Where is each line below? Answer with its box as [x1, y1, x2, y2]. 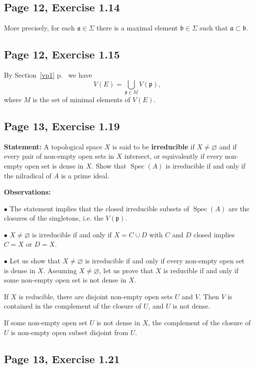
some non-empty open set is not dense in [4, 275, 127, 285]
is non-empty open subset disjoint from [11, 327, 128, 337]
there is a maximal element [96, 23, 178, 33]
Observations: [4, 187, 51, 197]
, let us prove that [99, 265, 153, 275]
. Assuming [43, 265, 77, 275]
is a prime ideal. [61, 170, 109, 180]
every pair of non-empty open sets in [4, 151, 114, 161]
